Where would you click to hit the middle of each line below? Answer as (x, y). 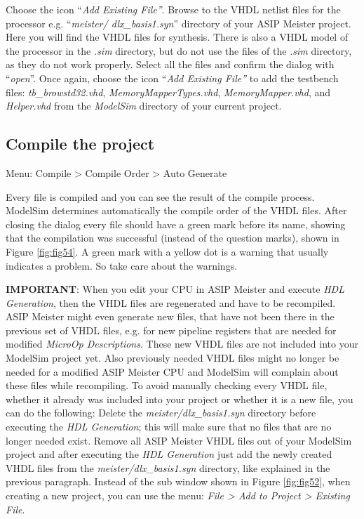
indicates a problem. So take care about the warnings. (122, 265)
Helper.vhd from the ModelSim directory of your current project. (144, 106)
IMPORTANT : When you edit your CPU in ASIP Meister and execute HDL (175, 289)
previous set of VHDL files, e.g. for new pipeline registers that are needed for (171, 330)
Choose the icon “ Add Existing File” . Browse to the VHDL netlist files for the (173, 9)
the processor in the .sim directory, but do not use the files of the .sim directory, (179, 50)
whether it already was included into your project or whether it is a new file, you (180, 399)
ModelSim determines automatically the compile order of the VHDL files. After (176, 210)
